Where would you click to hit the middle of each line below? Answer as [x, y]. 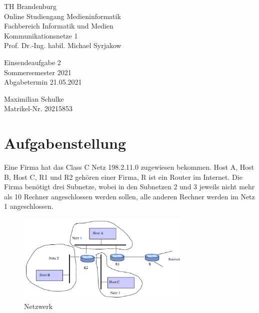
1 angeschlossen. [29, 206]
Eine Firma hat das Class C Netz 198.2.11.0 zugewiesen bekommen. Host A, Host [129, 167]
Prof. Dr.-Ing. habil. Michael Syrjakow [63, 45]
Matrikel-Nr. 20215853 [38, 108]
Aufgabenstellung [65, 143]
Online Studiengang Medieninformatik [62, 16]
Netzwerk [38, 306]
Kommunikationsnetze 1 [41, 35]
